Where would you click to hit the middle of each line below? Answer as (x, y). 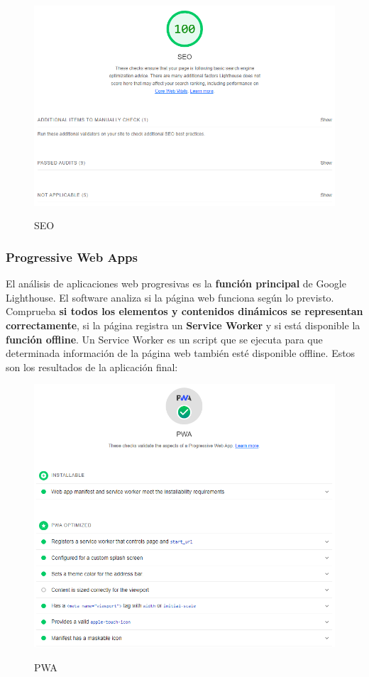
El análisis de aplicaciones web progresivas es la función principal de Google (176, 284)
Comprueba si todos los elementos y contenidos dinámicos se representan (184, 311)
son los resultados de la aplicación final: (92, 367)
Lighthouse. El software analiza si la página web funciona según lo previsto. (170, 297)
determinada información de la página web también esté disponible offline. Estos (181, 353)
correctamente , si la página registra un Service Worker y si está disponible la (183, 325)
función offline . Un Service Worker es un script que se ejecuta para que (164, 339)
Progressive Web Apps (72, 257)
